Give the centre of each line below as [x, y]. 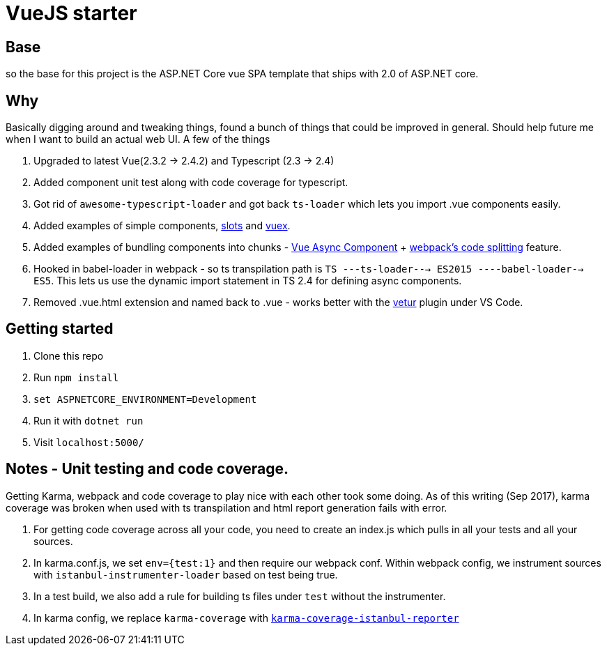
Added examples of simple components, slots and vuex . [162, 226]
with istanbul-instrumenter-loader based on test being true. [186, 574]
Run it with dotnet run [89, 420]
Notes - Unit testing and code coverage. [147, 469]
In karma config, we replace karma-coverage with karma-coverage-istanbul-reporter [246, 618]
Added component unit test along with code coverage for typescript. [191, 183]
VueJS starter [71, 13]
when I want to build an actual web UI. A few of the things [138, 139]
